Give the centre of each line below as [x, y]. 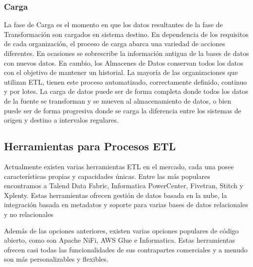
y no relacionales [29, 214]
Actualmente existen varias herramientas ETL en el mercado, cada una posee [119, 166]
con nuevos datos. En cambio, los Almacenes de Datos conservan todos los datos [124, 62]
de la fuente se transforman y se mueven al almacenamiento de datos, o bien [117, 100]
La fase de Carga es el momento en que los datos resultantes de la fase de [113, 25]
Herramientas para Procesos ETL [90, 146]
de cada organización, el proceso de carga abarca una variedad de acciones [115, 44]
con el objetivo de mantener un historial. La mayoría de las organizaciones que [121, 72]
